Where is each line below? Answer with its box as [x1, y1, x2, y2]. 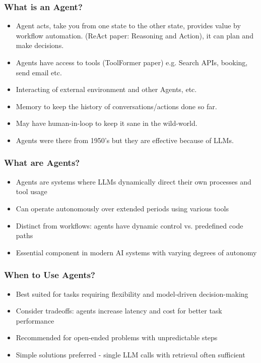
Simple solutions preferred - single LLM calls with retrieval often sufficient [16, 349, 245, 359]
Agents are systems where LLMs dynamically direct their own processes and [16, 176, 251, 187]
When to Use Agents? [4, 268, 95, 281]
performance [16, 315, 54, 326]
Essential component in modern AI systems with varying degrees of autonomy [16, 247, 257, 257]
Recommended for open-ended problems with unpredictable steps [16, 332, 218, 343]
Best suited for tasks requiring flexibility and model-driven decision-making [16, 288, 248, 299]
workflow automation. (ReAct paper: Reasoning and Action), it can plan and [16, 30, 253, 40]
